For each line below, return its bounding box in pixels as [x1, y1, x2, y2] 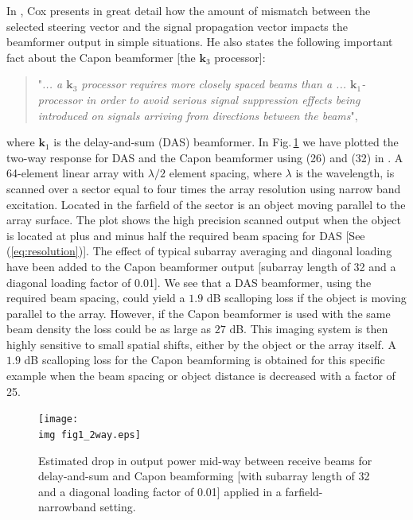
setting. [99, 499, 136, 515]
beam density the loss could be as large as [6, 320, 212, 337]
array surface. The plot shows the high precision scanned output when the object [6, 211, 401, 228]
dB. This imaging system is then [229, 320, 388, 337]
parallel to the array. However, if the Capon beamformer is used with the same [6, 305, 391, 321]
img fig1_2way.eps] [38, 429, 141, 440]
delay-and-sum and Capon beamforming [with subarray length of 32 [38, 468, 370, 484]
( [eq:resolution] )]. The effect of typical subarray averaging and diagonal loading [6, 243, 392, 259]
